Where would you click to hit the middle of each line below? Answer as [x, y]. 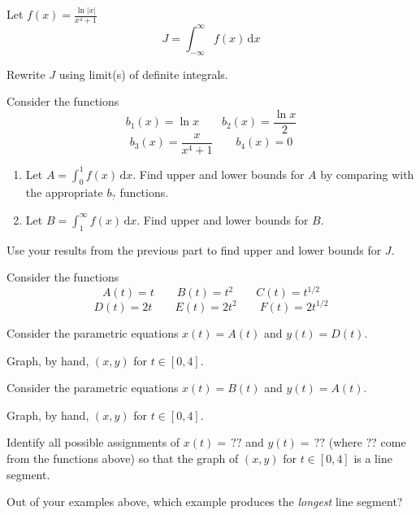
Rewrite [26, 74]
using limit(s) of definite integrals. [143, 74]
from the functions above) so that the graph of [123, 458]
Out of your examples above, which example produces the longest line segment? [205, 502]
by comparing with [367, 174]
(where [345, 442]
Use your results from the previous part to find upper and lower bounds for [194, 249]
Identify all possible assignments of [93, 442]
